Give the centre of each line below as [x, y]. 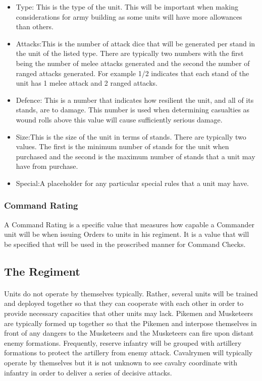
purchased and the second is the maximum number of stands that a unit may [136, 156]
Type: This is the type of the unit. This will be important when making [127, 7]
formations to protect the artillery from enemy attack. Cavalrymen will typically [128, 353]
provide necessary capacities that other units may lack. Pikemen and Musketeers [129, 313]
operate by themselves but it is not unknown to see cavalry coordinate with [121, 363]
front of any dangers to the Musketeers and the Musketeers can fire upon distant [129, 333]
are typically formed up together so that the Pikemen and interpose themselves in [130, 323]
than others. [35, 26]
